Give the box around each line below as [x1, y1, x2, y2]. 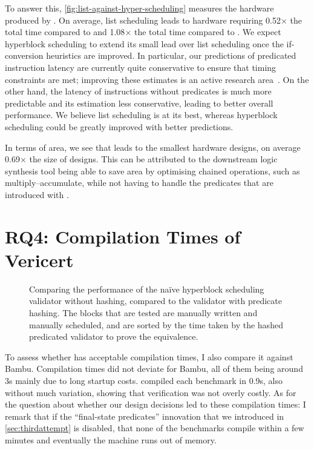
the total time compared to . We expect [134, 25, 281, 38]
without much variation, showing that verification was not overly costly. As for [5, 386, 296, 399]
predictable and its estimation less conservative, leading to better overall [5, 96, 273, 109]
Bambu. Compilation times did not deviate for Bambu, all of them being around [5, 362, 303, 375]
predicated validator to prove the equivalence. [29, 330, 198, 343]
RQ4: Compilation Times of [5, 223, 241, 248]
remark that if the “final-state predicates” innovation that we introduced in [5, 409, 284, 422]
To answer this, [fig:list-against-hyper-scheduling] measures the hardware [5, 2, 274, 14]
